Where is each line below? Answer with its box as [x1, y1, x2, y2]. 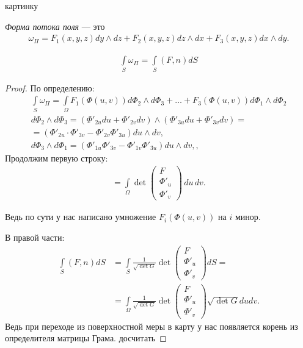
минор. [235, 210, 261, 223]
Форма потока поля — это [5, 20, 105, 32]
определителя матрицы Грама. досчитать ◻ [5, 332, 167, 344]
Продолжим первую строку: [5, 151, 108, 164]
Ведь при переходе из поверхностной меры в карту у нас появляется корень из [5, 319, 298, 332]
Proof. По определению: [5, 81, 95, 94]
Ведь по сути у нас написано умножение [5, 210, 156, 223]
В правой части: [5, 230, 65, 243]
